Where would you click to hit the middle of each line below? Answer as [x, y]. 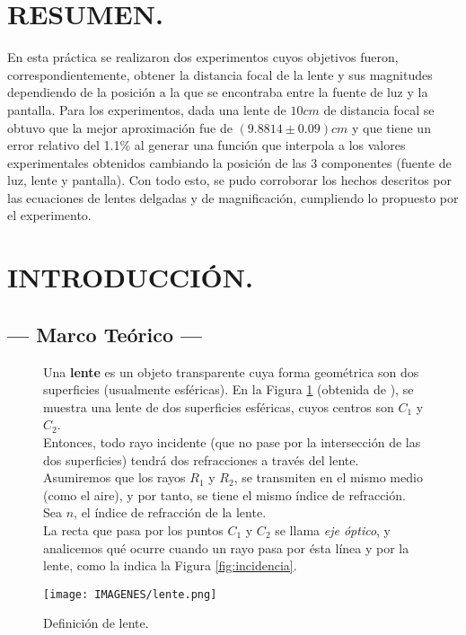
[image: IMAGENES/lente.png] [130, 594]
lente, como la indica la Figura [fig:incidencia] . [170, 565]
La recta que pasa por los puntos [133, 529]
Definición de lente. [96, 623]
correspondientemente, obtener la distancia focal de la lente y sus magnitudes [220, 74]
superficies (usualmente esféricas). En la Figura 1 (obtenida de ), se [229, 389]
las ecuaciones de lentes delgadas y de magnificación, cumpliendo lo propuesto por [233, 197]
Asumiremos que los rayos [114, 477]
